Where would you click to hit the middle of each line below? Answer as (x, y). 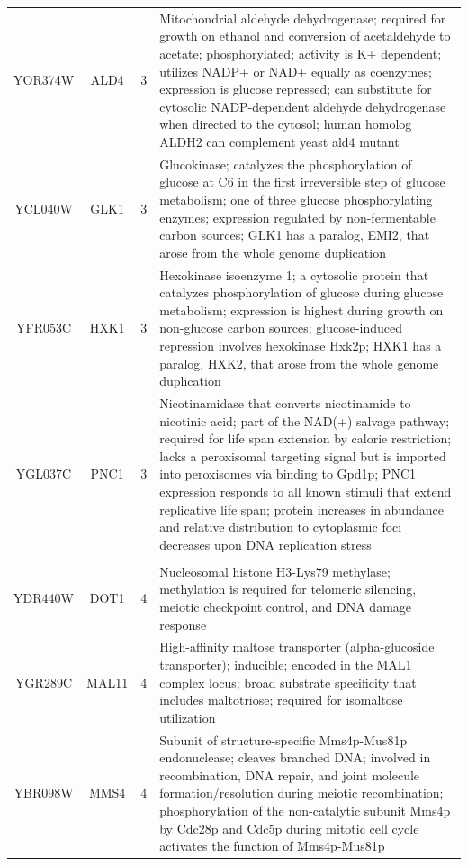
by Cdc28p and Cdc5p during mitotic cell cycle (289, 828)
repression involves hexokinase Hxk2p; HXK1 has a (301, 345)
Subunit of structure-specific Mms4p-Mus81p (283, 739)
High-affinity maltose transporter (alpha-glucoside (297, 647)
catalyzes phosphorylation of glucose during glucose (301, 292)
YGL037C (44, 474)
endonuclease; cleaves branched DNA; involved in (295, 757)
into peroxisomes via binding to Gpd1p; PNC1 (288, 474)
